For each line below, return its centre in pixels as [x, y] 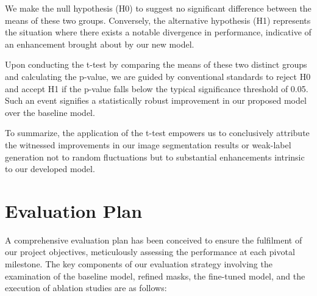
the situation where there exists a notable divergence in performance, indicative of [158, 32]
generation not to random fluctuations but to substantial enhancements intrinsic [155, 157]
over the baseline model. [50, 112]
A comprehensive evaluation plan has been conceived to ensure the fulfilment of [154, 240]
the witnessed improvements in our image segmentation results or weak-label [148, 144]
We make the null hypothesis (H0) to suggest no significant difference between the [158, 8]
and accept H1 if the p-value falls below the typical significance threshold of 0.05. [157, 88]
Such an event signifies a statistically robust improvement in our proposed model [156, 100]
